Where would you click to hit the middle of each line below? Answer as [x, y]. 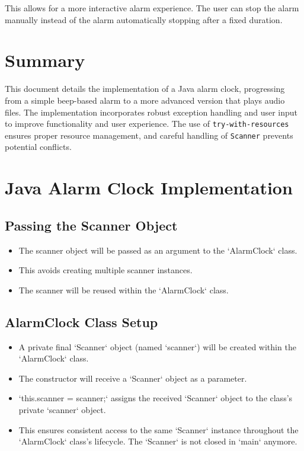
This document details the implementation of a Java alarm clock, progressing [145, 89]
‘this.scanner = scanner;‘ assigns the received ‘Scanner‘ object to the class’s [156, 398]
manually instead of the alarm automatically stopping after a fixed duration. [144, 19]
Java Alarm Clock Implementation [149, 188]
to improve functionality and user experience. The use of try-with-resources [147, 124]
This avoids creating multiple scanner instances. [105, 270]
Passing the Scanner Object [91, 225]
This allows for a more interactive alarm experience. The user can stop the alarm [152, 8]
